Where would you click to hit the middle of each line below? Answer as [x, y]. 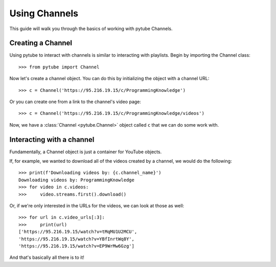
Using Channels [44, 13]
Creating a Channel [41, 43]
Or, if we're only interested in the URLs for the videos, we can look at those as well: [97, 206]
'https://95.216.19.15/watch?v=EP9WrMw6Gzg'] [77, 246]
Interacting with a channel [52, 140]
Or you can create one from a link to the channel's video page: [75, 102]
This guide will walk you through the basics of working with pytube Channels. [91, 29]
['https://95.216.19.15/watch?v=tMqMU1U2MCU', [78, 232]
